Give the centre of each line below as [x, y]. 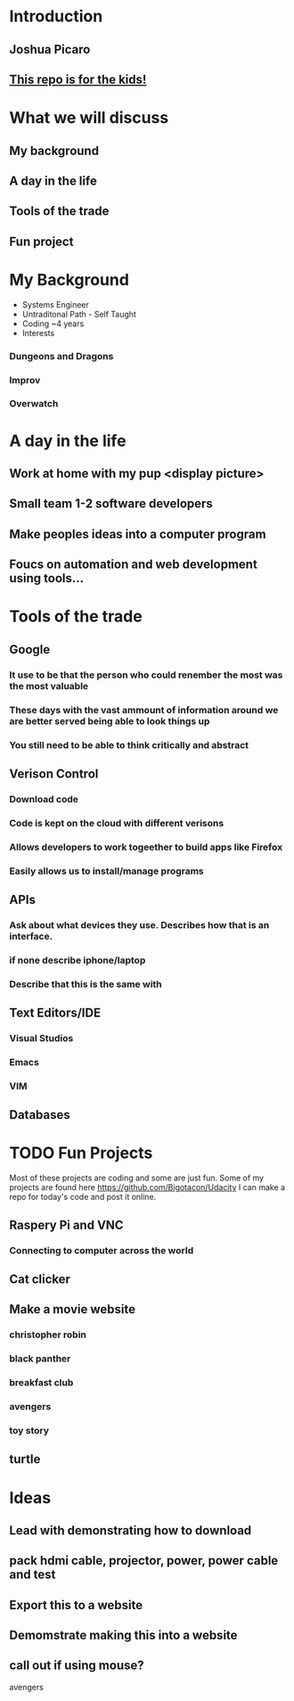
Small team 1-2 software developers [111, 504]
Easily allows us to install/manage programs [107, 871]
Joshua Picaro [50, 49]
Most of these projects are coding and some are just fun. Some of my [137, 1178]
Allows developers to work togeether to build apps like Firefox [146, 847]
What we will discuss [89, 118]
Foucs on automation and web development [134, 565]
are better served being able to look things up [110, 721]
